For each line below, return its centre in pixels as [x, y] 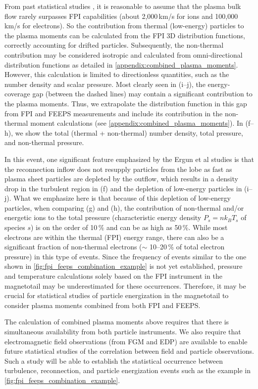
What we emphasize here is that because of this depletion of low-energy [122, 198]
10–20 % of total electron [187, 247]
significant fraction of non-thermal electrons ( [73, 247]
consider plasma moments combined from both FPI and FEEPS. [103, 305]
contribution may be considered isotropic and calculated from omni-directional [124, 54]
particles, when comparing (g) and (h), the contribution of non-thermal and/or [124, 207]
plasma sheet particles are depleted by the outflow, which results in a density [121, 179]
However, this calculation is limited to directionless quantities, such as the [117, 74]
